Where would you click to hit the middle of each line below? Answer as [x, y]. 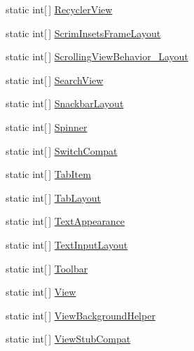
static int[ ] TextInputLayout [67, 244]
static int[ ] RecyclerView [59, 9]
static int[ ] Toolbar [47, 268]
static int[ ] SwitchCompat [62, 150]
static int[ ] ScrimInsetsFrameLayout [83, 33]
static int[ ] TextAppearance [65, 221]
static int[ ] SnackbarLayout [65, 103]
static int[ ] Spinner [47, 126]
